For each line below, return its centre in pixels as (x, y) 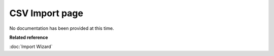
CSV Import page (46, 13)
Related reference (29, 37)
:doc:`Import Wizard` (31, 47)
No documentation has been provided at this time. (62, 28)
